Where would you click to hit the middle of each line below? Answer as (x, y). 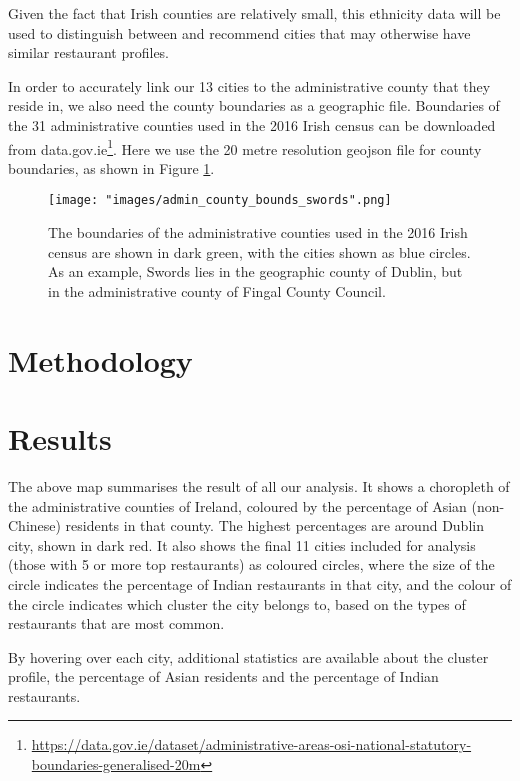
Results (60, 438)
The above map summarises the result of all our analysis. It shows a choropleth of (259, 485)
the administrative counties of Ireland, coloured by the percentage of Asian (237, 505)
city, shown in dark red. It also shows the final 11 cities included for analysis (242, 544)
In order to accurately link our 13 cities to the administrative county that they (249, 85)
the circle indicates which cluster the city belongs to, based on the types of (237, 603)
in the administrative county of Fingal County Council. (217, 290)
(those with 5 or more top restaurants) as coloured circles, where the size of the (251, 564)
